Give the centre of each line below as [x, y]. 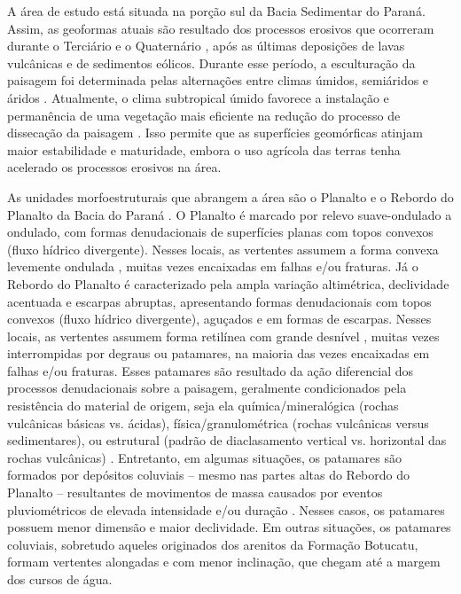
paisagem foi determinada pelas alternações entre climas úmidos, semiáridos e [218, 80]
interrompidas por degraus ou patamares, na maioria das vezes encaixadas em [219, 353]
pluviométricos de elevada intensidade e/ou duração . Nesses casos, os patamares [226, 509]
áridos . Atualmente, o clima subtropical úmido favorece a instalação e [198, 97]
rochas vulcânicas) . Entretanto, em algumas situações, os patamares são [204, 457]
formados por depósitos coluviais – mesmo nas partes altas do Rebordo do [209, 475]
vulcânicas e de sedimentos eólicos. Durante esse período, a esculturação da [211, 63]
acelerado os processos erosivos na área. [114, 167]
